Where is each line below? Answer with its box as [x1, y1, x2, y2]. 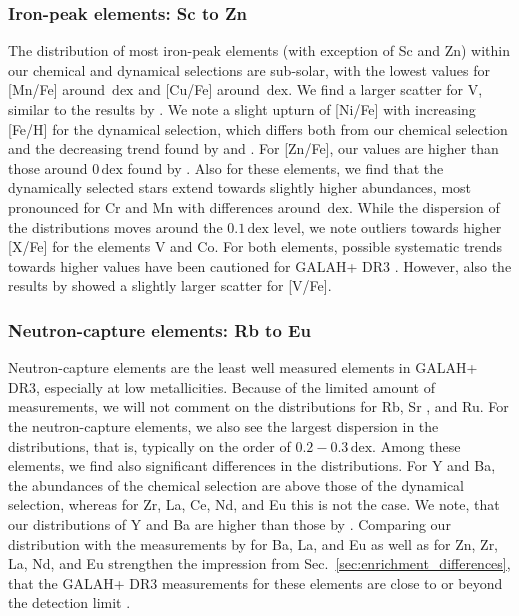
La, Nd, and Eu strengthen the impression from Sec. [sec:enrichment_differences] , [8, 553, 511, 574]
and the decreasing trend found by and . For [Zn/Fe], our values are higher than [8, 138, 499, 159]
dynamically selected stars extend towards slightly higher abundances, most [8, 177, 472, 198]
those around [8, 157, 88, 178]
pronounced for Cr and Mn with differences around [8, 196, 321, 217]
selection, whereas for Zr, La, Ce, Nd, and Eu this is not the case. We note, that [8, 494, 500, 515]
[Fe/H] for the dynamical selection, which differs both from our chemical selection [8, 118, 508, 139]
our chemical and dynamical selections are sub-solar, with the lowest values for [8, 59, 491, 80]
